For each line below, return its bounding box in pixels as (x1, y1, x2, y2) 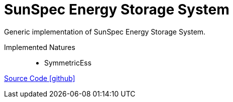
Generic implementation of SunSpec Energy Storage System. (4, 27, 206, 36)
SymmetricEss (44, 58, 92, 67)
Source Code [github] (4, 73, 75, 82)
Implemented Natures (4, 42, 75, 51)
